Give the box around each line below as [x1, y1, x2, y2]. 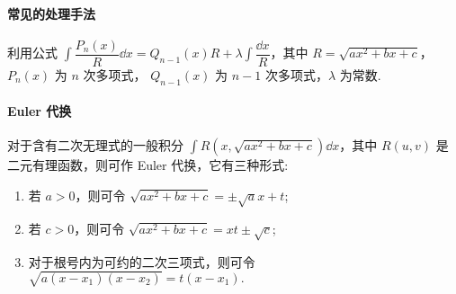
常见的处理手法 [7, 4, 95, 22]
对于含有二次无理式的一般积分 [7, 136, 183, 155]
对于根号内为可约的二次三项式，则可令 [28, 252, 255, 271]
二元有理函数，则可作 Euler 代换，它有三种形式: [7, 156, 289, 174]
